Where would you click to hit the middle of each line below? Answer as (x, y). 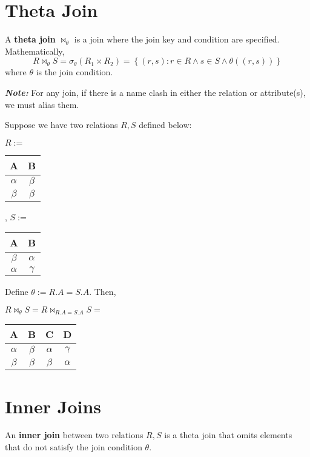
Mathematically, (35, 51)
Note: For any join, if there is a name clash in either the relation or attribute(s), (155, 92)
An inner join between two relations (74, 435)
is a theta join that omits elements (228, 435)
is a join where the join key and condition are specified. (177, 39)
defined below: (165, 125)
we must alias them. (42, 104)
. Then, (103, 292)
